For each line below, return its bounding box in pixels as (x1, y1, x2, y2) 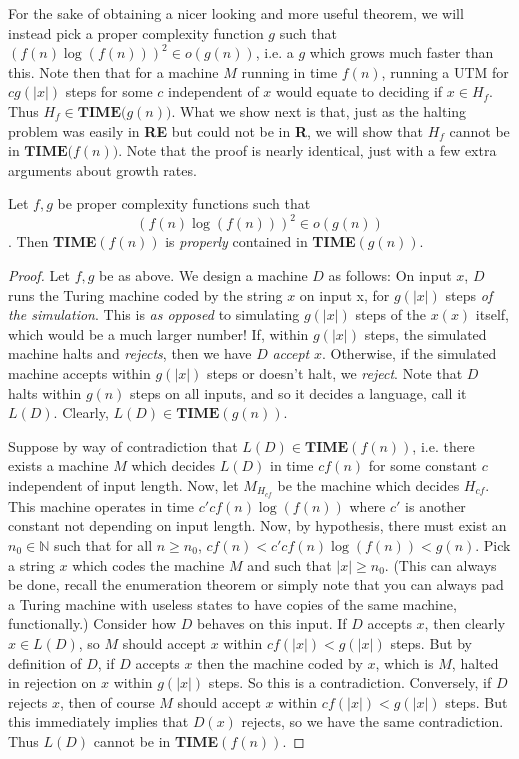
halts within (8, 382, 82, 403)
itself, (475, 304, 510, 325)
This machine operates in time (8, 495, 195, 516)
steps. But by (390, 632, 473, 653)
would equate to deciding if (276, 81, 443, 102)
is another (405, 495, 466, 516)
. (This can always (384, 554, 497, 575)
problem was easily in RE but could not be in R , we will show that (8, 120, 423, 141)
